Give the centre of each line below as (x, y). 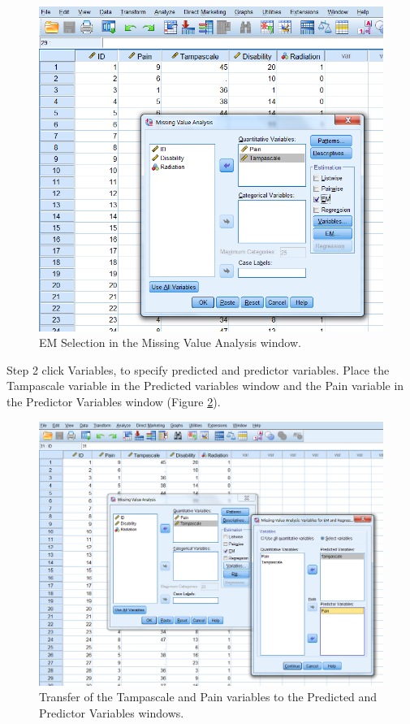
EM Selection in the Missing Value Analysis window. (170, 342)
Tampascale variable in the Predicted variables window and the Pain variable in (205, 386)
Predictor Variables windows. (112, 712)
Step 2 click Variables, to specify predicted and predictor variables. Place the (198, 369)
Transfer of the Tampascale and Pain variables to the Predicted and (208, 697)
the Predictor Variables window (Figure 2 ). (114, 401)
